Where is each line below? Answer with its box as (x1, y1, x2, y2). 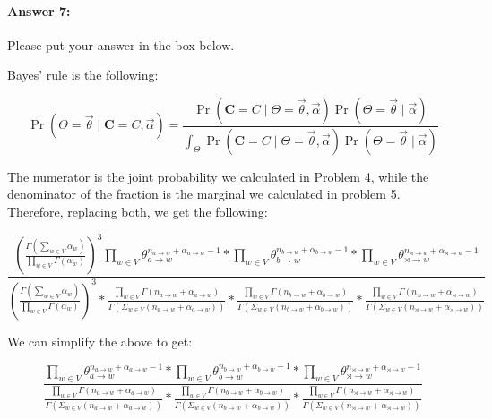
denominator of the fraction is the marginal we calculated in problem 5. (7, 184, 401, 203)
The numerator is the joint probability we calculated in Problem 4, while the (7, 167, 429, 185)
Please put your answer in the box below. (7, 35, 235, 54)
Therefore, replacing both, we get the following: (7, 202, 268, 221)
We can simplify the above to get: (7, 331, 193, 350)
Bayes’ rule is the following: (7, 65, 159, 84)
